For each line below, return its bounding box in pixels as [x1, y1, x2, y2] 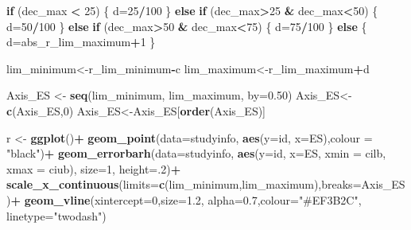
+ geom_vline [10, 191, 91, 208]
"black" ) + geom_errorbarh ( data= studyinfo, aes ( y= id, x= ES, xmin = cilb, [6, 145, 386, 162]
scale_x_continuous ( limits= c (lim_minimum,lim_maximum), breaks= [6, 176, 362, 193]
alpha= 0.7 [207, 191, 258, 208]
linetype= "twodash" [6, 207, 103, 224]
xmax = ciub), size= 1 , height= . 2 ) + [6, 160, 181, 177]
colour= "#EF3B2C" [260, 191, 359, 208]
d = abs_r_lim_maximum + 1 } [6, 33, 156, 50]
